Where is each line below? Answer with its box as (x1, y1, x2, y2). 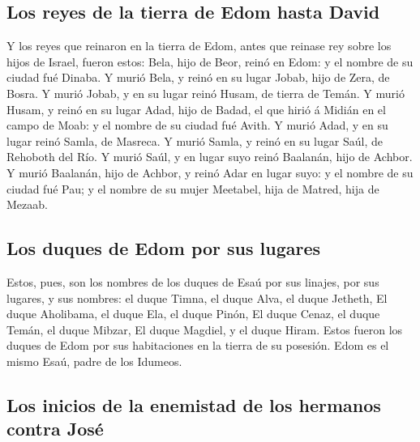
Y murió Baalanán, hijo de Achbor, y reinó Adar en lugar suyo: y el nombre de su (6, 164, 414, 181)
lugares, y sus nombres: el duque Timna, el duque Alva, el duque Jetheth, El (6, 289, 388, 306)
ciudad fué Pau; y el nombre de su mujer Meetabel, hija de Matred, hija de (6, 180, 379, 197)
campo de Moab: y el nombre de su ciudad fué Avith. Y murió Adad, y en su (6, 117, 388, 134)
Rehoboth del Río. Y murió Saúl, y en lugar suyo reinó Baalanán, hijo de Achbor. (6, 148, 413, 165)
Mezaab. (6, 196, 48, 213)
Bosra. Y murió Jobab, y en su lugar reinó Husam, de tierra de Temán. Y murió (6, 84, 405, 101)
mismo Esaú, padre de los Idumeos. (6, 352, 182, 369)
